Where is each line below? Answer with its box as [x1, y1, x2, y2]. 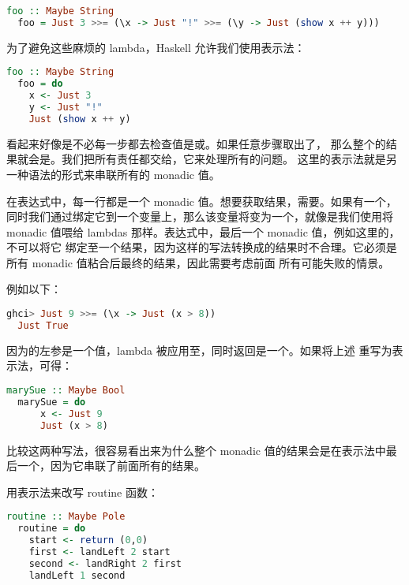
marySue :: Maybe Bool [6, 385, 126, 396]
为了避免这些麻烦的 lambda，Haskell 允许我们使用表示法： [6, 39, 306, 55]
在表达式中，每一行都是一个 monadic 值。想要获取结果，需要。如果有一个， [6, 192, 397, 209]
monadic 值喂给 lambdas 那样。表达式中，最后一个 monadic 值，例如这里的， [6, 223, 400, 240]
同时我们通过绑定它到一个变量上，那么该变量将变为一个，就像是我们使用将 [6, 208, 393, 225]
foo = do [17, 78, 63, 90]
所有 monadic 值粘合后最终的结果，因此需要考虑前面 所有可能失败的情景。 [6, 254, 390, 270]
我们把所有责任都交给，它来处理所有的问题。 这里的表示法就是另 [61, 151, 397, 167]
